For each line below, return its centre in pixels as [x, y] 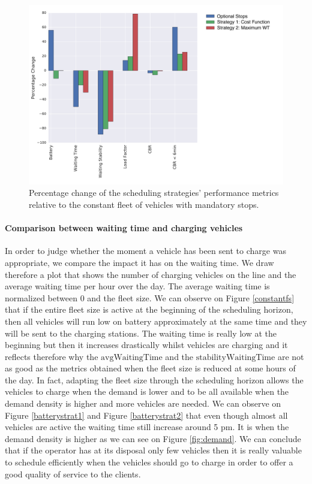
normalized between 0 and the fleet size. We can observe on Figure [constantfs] [150, 297]
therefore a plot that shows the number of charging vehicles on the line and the [151, 274]
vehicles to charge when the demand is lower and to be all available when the [147, 391]
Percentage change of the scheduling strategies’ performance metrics [154, 193]
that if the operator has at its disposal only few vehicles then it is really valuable [153, 450]
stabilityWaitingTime [235, 357]
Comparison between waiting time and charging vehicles [124, 228]
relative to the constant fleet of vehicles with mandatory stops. [144, 204]
